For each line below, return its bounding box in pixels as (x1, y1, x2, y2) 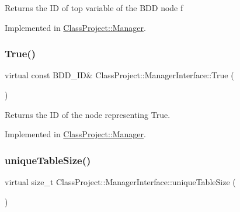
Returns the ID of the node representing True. (5, 108, 171, 120)
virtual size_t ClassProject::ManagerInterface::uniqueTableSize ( (5, 176, 236, 187)
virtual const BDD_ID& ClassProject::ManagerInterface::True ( (5, 69, 234, 81)
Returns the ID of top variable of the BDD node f (5, 2, 183, 13)
